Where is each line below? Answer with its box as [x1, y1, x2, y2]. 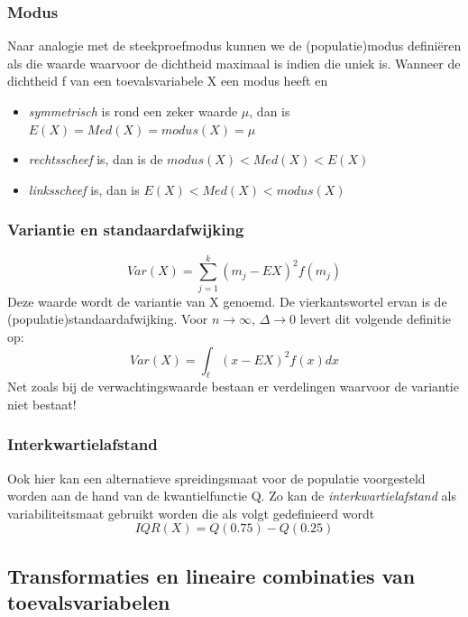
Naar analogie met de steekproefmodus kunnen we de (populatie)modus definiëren [7, 36, 462, 55]
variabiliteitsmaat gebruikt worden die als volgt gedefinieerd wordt [7, 503, 375, 522]
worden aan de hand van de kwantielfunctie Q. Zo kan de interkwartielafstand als [7, 486, 456, 505]
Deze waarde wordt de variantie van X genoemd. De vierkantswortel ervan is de [7, 291, 447, 310]
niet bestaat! [7, 394, 77, 413]
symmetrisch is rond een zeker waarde [28, 102, 238, 120]
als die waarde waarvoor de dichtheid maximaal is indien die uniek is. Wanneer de [7, 53, 461, 72]
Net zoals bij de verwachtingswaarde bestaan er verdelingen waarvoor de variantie [7, 377, 459, 396]
